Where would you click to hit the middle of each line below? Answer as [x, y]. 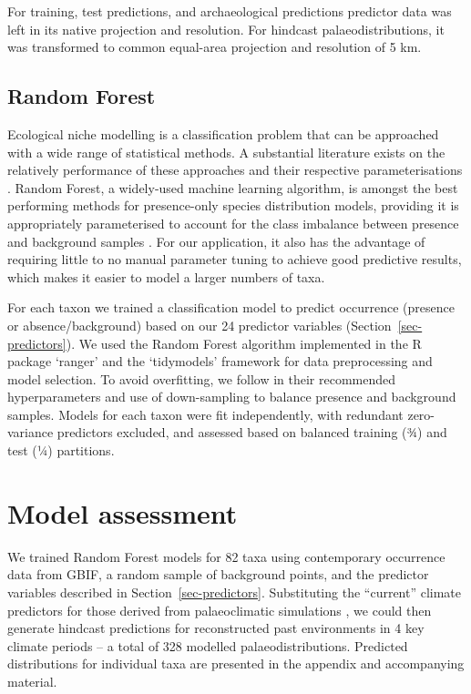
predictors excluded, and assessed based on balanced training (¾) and [252, 432]
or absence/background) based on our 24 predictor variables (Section [200, 325]
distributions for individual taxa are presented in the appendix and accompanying [236, 663]
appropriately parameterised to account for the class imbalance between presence [233, 223]
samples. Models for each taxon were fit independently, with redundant [205, 414]
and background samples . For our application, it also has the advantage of [216, 241]
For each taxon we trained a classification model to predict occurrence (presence [231, 307]
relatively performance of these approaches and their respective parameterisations [235, 170]
